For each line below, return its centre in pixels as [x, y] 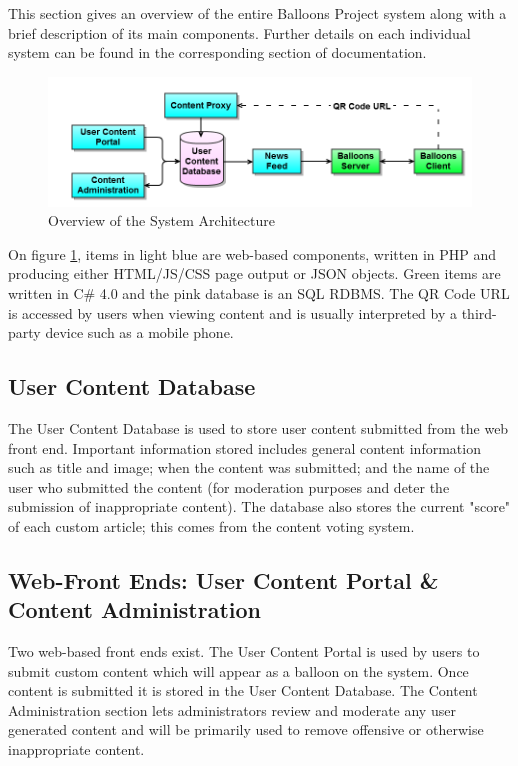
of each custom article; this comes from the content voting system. [211, 525]
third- [479, 312]
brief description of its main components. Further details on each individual [239, 32]
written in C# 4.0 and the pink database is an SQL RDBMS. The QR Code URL [259, 292]
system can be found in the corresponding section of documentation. [217, 52]
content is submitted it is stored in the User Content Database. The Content [243, 690]
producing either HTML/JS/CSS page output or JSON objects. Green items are [254, 273]
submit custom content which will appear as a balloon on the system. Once [238, 670]
